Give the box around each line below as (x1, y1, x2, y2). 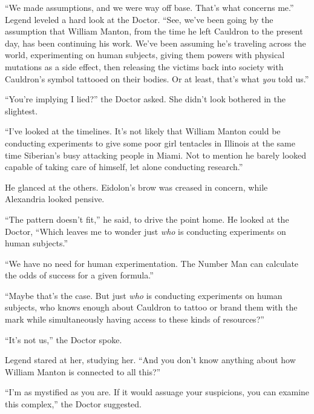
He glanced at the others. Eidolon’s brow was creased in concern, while (5, 180, 268, 193)
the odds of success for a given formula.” (5, 269, 154, 281)
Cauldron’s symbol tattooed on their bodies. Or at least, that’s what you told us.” (5, 72, 309, 85)
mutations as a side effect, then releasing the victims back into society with (5, 60, 284, 73)
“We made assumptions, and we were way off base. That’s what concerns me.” (5, 1, 294, 13)
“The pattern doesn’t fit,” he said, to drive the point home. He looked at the (5, 212, 289, 225)
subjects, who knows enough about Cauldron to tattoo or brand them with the (5, 301, 298, 314)
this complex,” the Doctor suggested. (5, 398, 142, 410)
